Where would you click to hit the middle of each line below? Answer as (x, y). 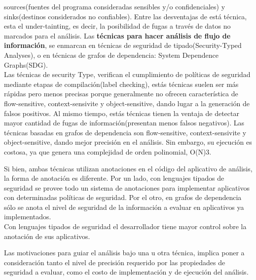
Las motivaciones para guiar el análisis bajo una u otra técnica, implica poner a (124, 253)
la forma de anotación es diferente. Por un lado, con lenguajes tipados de (114, 178)
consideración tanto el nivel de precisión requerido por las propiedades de (115, 262)
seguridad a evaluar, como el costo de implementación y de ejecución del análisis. (126, 272)
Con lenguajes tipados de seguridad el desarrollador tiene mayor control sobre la (125, 226)
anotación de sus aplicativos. (47, 236)
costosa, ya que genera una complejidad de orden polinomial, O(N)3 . (108, 151)
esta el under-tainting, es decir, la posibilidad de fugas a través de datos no (117, 26)
